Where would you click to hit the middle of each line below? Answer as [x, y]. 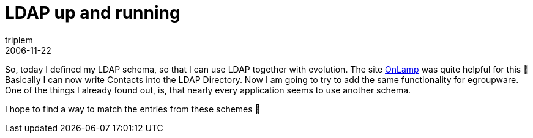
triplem [19, 40]
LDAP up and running [93, 13]
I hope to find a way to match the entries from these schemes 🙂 [133, 109]
